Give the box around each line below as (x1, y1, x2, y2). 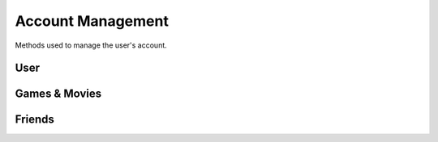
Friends (15, 113, 54, 127)
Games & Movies (15, 87, 102, 101)
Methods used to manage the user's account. (15, 40, 168, 50)
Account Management (15, 12, 170, 30)
